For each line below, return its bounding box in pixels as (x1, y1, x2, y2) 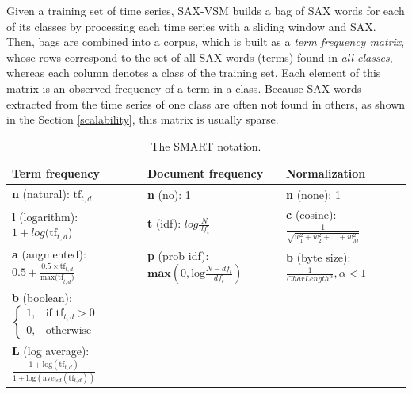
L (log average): (12, 342, 90, 359)
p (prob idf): (147, 247, 209, 263)
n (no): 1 (147, 186, 191, 202)
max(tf (40, 274, 63, 282)
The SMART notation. (151, 137, 261, 154)
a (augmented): (12, 246, 86, 262)
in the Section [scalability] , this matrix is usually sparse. (6, 111, 279, 128)
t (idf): (147, 215, 181, 231)
